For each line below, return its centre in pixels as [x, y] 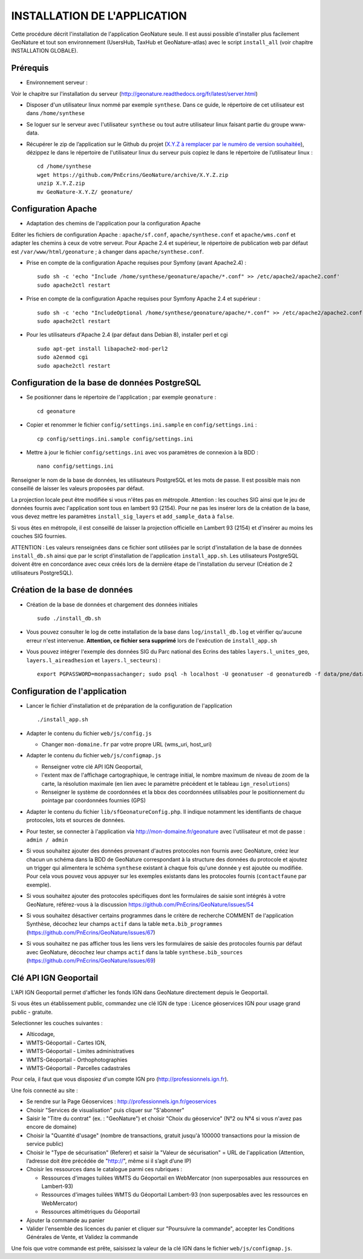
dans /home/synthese [56, 113]
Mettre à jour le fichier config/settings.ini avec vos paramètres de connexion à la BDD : [142, 452]
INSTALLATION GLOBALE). [44, 51]
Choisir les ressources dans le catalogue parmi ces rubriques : [104, 1169]
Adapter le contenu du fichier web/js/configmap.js [94, 756]
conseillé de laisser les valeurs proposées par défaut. [78, 488]
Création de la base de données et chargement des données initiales [112, 604]
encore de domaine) [51, 1127]
